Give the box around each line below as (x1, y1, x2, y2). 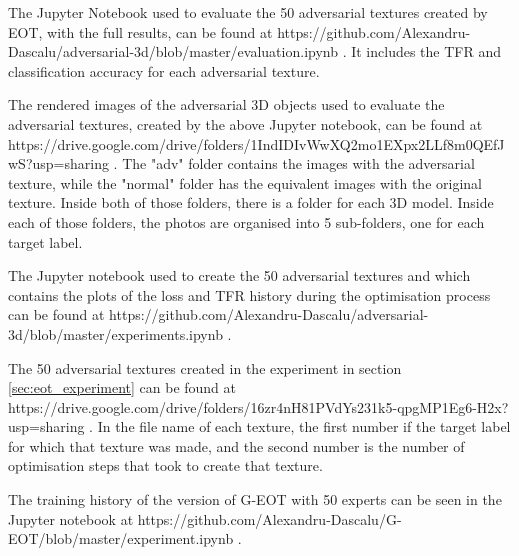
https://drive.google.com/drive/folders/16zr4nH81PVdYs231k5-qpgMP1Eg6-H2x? (8, 396, 509, 417)
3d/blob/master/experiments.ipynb (8, 323, 223, 344)
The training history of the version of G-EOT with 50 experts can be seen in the (8, 489, 502, 510)
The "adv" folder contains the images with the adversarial (122, 153, 475, 174)
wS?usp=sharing (8, 153, 109, 174)
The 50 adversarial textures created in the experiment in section (8, 357, 402, 378)
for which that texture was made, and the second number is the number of (8, 435, 465, 456)
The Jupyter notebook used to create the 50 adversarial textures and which (8, 265, 471, 286)
